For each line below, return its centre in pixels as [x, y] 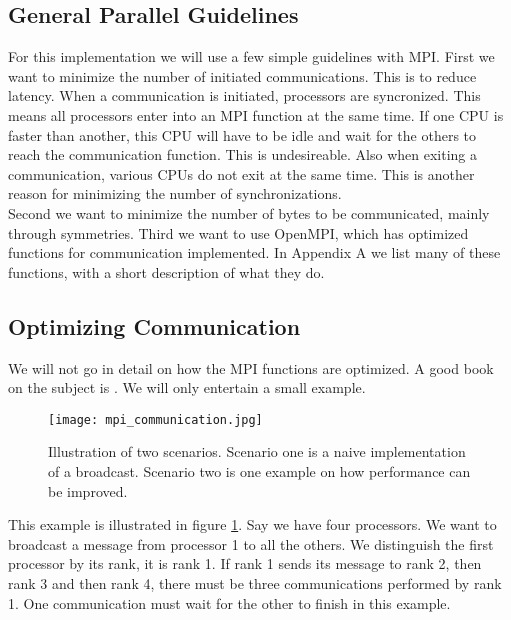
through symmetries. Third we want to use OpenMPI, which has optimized [238, 232]
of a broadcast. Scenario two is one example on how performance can [259, 470]
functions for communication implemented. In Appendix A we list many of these [254, 252]
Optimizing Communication [154, 325]
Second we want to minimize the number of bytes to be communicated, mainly [249, 212]
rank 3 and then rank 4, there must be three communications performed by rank [255, 582]
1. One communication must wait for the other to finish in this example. [229, 602]
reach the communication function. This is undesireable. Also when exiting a [242, 154]
